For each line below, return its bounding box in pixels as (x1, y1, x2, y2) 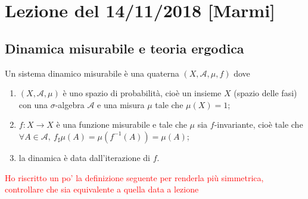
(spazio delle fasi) (234, 87, 297, 99)
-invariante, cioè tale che (214, 118, 303, 131)
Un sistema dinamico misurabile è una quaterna (5, 67, 179, 79)
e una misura (97, 98, 145, 110)
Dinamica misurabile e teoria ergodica (5, 39, 244, 57)
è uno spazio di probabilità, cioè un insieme (63, 87, 222, 99)
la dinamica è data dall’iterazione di (18, 151, 150, 163)
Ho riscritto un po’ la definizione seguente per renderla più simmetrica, (5, 171, 264, 184)
